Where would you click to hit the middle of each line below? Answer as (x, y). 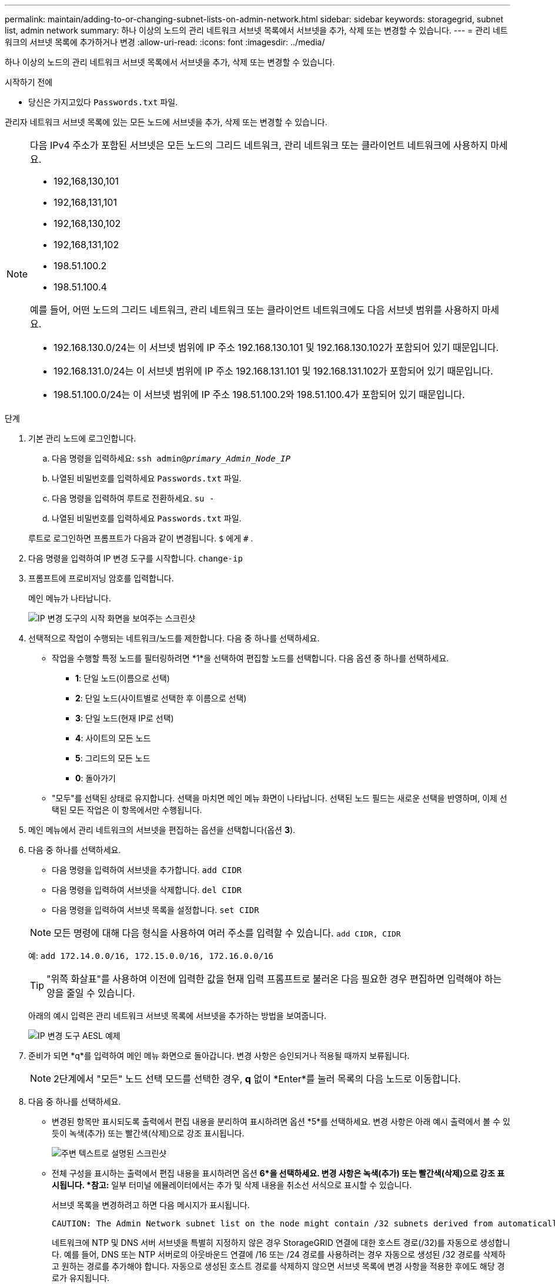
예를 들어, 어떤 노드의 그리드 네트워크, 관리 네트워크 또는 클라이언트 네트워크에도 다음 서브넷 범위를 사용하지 (255, 310)
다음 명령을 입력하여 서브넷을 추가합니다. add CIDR (147, 870)
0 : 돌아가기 (96, 778)
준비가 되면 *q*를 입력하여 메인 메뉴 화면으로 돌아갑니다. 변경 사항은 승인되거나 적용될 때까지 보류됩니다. (219, 1056)
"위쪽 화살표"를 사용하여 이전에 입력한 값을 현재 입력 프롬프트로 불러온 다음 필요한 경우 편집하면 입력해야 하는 (274, 979)
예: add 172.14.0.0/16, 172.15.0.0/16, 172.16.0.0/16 (151, 956)
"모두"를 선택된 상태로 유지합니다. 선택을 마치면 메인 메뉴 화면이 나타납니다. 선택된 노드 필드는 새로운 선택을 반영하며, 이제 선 (280, 798)
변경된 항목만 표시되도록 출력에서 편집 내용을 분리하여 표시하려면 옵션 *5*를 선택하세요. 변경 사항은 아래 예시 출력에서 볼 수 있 (281, 1121)
